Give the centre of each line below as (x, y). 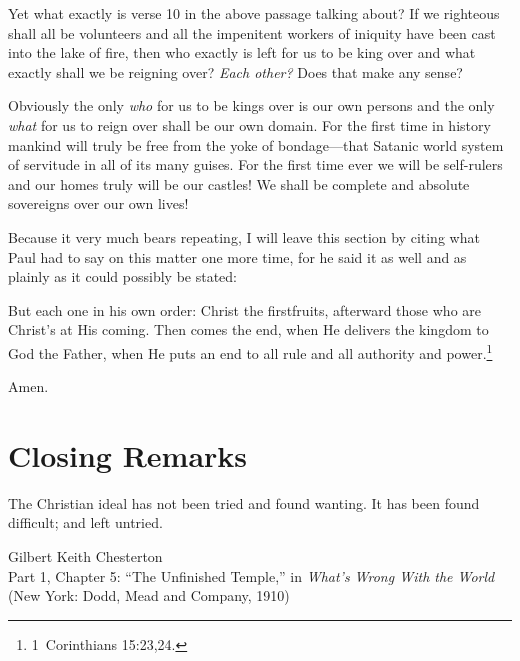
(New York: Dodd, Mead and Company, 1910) (149, 595)
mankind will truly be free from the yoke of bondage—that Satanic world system (256, 144)
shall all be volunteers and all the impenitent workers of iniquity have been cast (252, 32)
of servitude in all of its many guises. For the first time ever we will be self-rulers (255, 164)
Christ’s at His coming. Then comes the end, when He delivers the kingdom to (248, 329)
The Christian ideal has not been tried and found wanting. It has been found (244, 502)
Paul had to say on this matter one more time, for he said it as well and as (237, 256)
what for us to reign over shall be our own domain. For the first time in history (249, 124)
